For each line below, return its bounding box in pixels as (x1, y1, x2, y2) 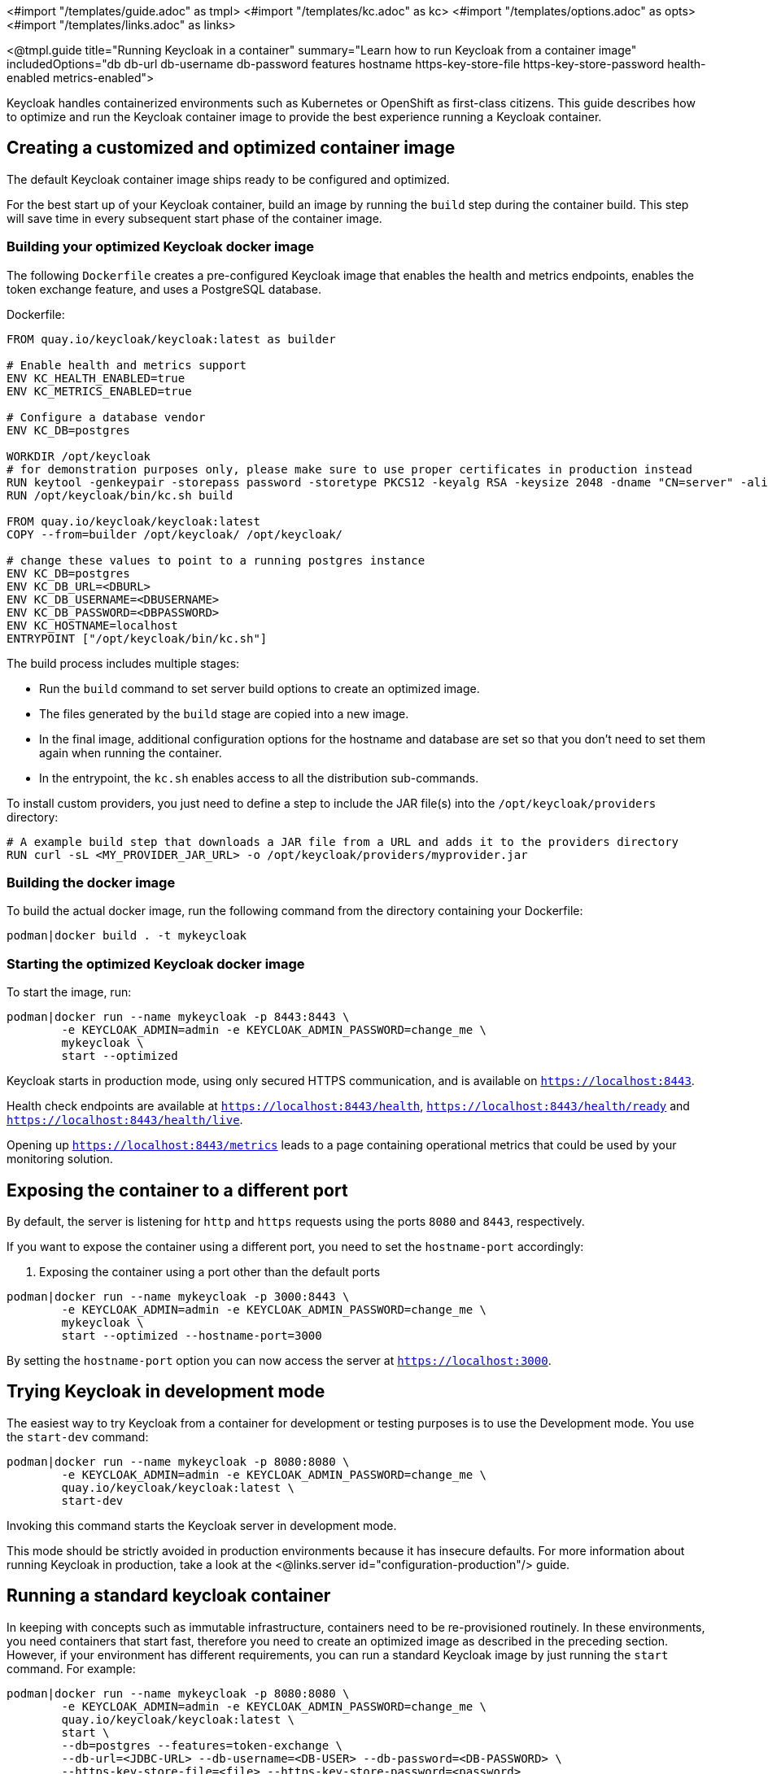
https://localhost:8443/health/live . (7, 1113, 243, 1127)
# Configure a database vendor (7, 410, 206, 424)
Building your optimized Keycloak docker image (7, 238, 314, 255)
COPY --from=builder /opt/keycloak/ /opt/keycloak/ (7, 527, 343, 541)
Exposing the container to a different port (7, 1179, 348, 1201)
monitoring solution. (7, 1152, 113, 1166)
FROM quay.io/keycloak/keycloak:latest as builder (7, 332, 336, 346)
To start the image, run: (7, 985, 132, 1000)
